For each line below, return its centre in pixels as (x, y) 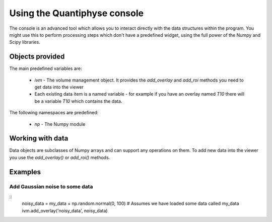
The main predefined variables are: (46, 68)
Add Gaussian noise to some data (51, 186)
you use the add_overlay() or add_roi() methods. (60, 157)
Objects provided (37, 57)
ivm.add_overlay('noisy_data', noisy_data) (65, 210)
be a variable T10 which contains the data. (78, 101)
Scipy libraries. (25, 42)
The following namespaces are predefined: (54, 113)
